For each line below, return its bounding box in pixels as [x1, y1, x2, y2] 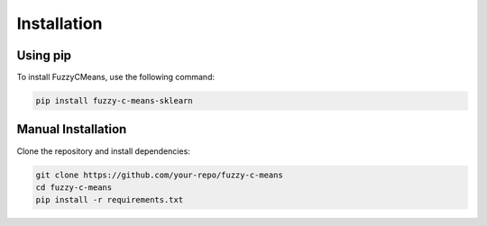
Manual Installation [16, 122, 127, 137]
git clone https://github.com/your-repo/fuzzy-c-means [35, 169, 283, 180]
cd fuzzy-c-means [35, 182, 113, 193]
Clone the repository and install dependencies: [16, 145, 191, 157]
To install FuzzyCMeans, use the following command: [16, 72, 216, 83]
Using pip [16, 48, 72, 63]
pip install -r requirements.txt [35, 194, 184, 205]
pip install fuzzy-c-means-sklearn [35, 95, 193, 106]
